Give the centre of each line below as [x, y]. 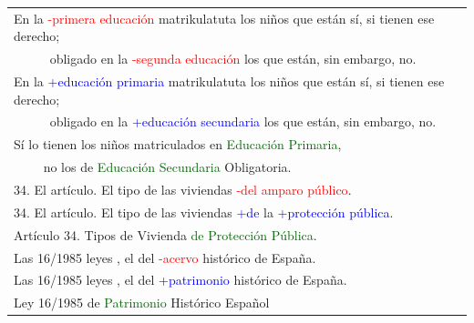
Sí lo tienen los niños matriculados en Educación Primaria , [178, 144]
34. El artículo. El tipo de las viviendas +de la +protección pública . [204, 212]
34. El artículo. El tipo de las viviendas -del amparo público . [183, 189]
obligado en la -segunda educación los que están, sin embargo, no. [233, 59]
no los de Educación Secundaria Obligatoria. [167, 167]
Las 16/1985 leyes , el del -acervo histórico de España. [165, 257]
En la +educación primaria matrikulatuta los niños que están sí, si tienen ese [229, 81]
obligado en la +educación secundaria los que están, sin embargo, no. [243, 121]
